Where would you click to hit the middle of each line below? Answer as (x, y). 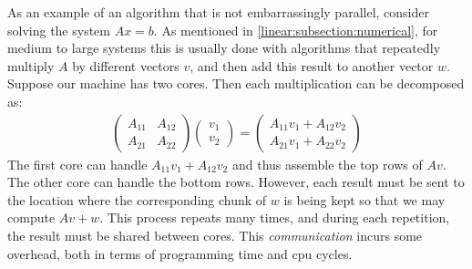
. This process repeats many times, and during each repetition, (275, 217)
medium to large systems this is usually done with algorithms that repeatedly (224, 48)
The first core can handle (77, 164)
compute (31, 217)
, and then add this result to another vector (312, 65)
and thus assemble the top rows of (327, 164)
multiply (31, 65)
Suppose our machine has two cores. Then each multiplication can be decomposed (236, 83)
